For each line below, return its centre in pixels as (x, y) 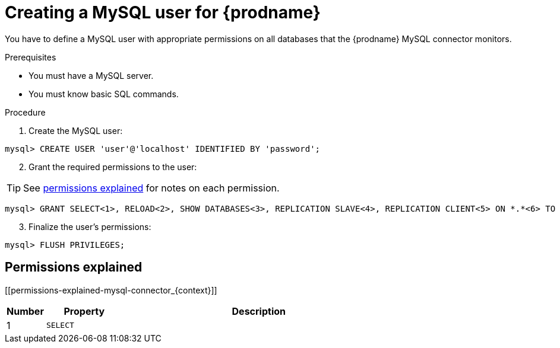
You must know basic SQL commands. (104, 94)
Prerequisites (31, 57)
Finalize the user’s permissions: (90, 226)
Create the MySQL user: (76, 130)
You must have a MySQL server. (91, 75)
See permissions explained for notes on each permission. (151, 188)
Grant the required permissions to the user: (113, 167)
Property (84, 311)
